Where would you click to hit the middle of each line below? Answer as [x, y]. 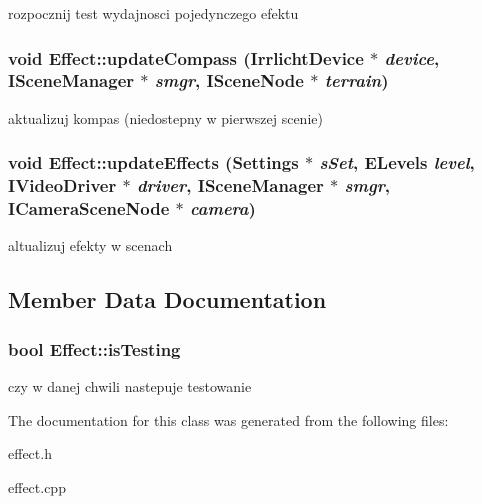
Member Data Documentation [167, 299]
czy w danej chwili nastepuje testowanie [130, 385]
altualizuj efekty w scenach [90, 245]
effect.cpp [37, 486]
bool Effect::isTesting [94, 348]
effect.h [30, 453]
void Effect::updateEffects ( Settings [153, 162]
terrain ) [356, 80]
